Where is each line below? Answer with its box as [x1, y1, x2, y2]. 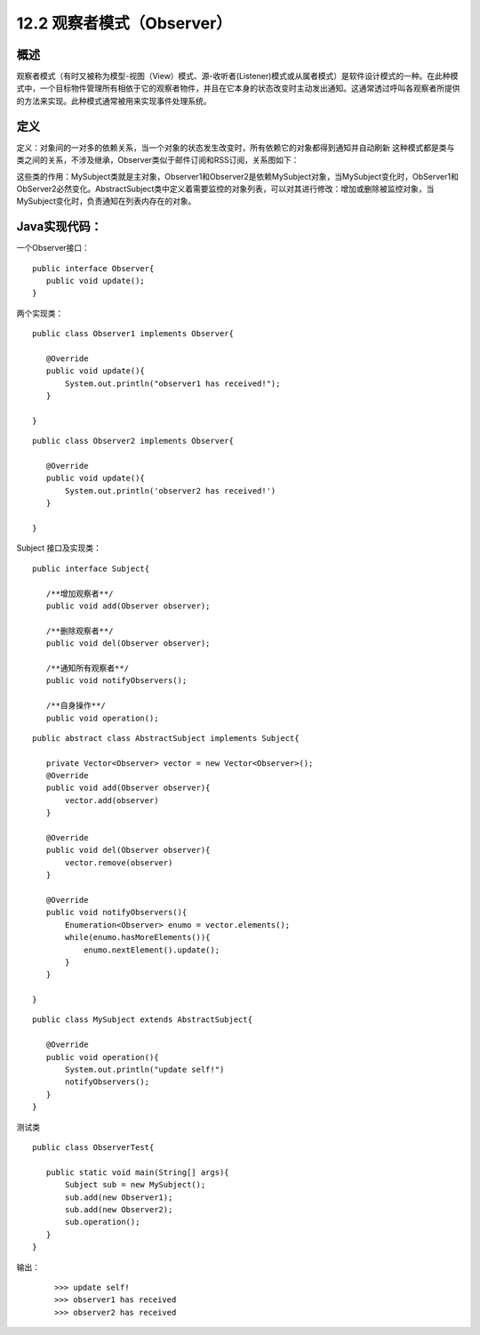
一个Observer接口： [16, 243, 91, 253]
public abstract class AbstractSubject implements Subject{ [32, 733, 300, 743]
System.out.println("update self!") [65, 1065, 225, 1075]
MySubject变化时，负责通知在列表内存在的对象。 [16, 196, 196, 206]
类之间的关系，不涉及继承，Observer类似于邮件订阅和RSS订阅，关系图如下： [16, 155, 300, 165]
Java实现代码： [16, 219, 102, 235]
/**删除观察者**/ [45, 625, 114, 636]
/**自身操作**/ [45, 701, 106, 711]
